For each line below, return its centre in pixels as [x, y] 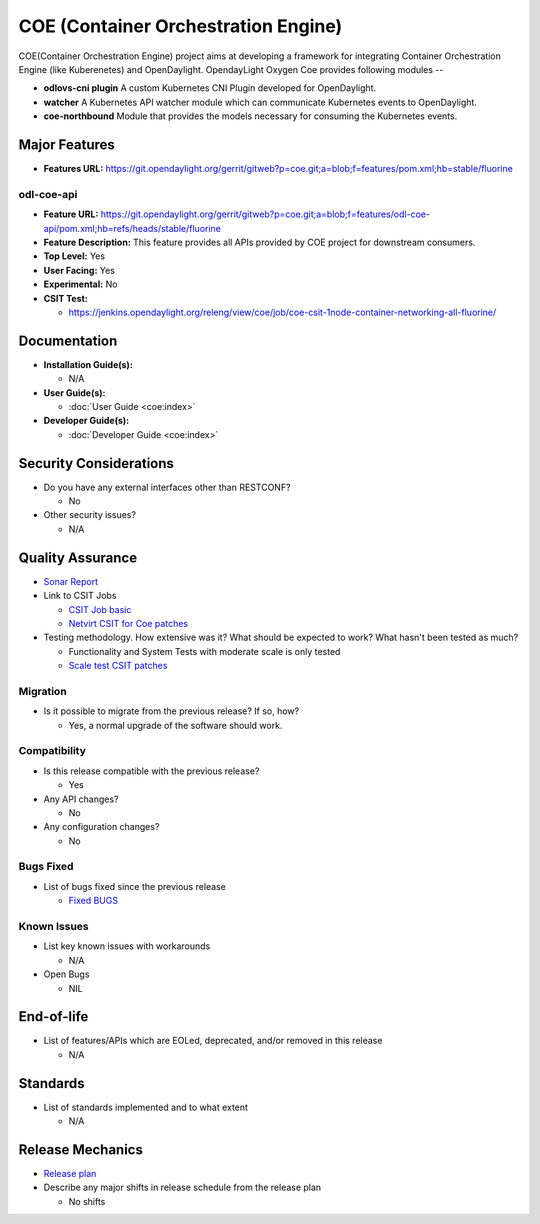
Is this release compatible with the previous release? [151, 771]
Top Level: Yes [74, 256]
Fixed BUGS [93, 901]
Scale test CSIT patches [118, 666]
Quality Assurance [78, 557]
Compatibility [52, 751]
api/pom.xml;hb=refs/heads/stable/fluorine [132, 228]
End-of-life [53, 1016]
